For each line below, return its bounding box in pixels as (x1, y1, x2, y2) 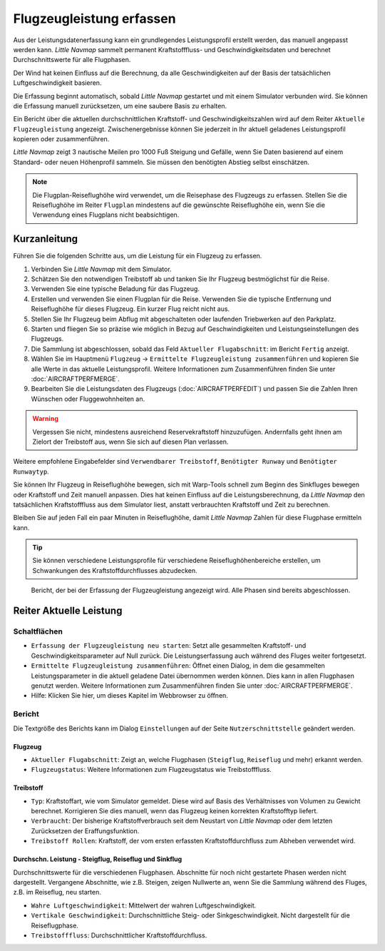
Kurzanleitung (13, 233, 78, 245)
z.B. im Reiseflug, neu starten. (13, 888, 101, 897)
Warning (32, 415, 58, 423)
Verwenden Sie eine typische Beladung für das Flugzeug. (31, 285, 200, 293)
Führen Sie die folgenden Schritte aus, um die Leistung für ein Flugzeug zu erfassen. (13, 252, 262, 260)
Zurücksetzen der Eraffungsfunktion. (31, 826, 140, 835)
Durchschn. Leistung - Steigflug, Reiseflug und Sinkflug (13, 855, 183, 863)
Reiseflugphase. (31, 921, 78, 930)
